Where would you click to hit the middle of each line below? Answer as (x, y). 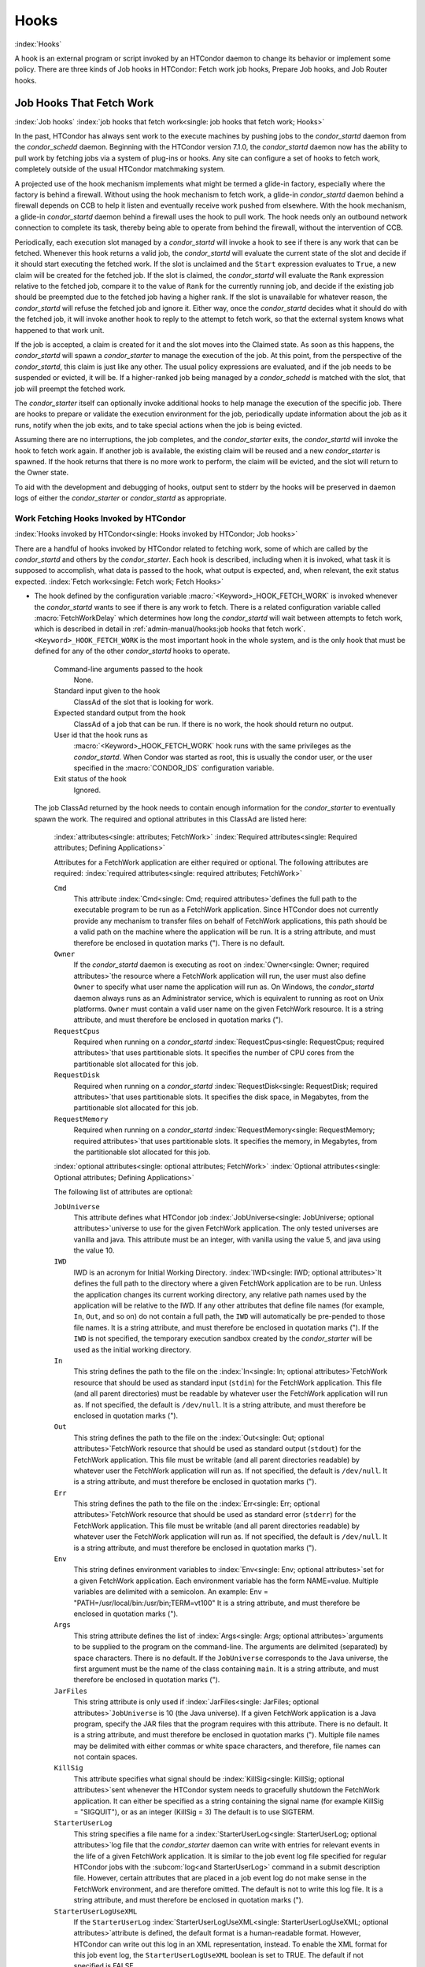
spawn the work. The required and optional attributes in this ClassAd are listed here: (170, 819)
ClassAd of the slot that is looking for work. (144, 702)
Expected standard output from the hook (120, 713)
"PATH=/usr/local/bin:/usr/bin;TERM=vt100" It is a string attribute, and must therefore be (217, 1603)
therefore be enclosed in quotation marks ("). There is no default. (179, 943)
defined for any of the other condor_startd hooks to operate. (132, 651)
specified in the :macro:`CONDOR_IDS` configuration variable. (174, 768)
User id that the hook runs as (101, 735)
